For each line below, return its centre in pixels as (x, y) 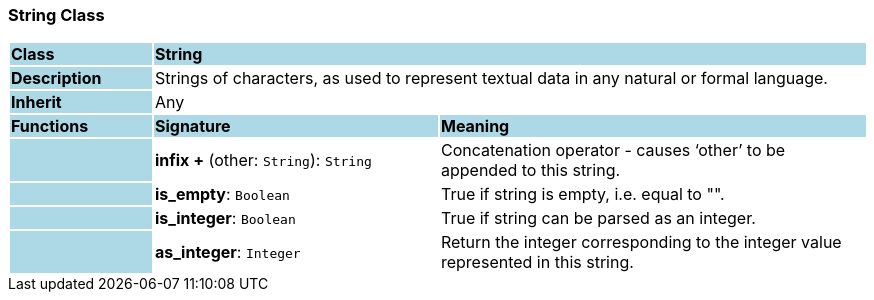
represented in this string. (537, 262)
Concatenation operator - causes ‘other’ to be (613, 150)
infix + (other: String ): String (263, 160)
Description (56, 78)
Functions (50, 126)
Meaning (475, 126)
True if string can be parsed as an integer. (598, 218)
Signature (192, 126)
